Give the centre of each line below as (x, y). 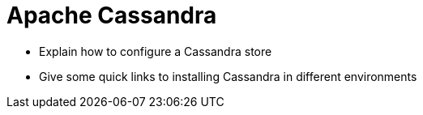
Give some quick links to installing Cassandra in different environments (228, 76)
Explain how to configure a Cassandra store (156, 51)
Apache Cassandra (112, 15)
